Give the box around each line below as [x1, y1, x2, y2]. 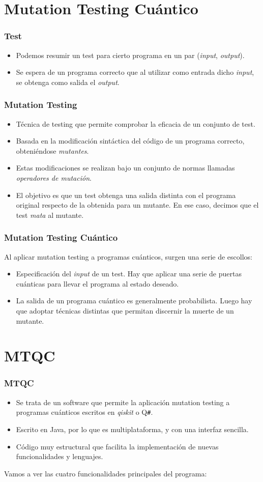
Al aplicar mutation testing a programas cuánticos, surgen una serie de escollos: [4, 251, 252, 262]
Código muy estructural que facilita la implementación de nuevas [16, 441, 219, 451]
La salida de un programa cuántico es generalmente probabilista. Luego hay [16, 295, 252, 306]
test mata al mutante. [16, 209, 84, 220]
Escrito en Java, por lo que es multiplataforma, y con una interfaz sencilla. [16, 423, 249, 434]
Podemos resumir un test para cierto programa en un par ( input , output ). [16, 49, 245, 60]
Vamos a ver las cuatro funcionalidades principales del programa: [4, 468, 207, 478]
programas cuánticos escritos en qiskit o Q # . [16, 407, 153, 417]
